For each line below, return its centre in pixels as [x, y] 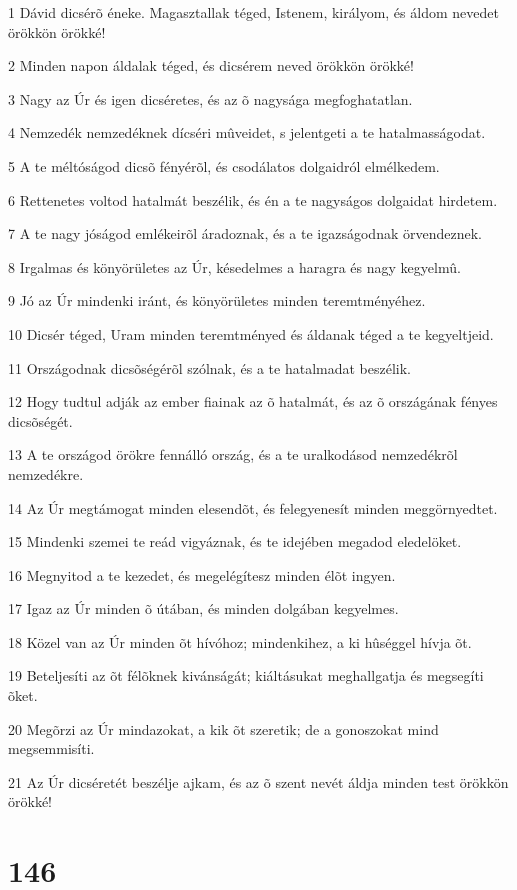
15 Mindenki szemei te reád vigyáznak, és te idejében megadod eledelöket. [235, 541]
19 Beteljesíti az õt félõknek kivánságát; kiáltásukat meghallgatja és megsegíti [246, 675]
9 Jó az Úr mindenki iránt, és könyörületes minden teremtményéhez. [217, 300]
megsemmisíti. [51, 748]
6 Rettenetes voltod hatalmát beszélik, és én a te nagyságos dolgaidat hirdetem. [253, 199]
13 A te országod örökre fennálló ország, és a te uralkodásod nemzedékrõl [233, 454]
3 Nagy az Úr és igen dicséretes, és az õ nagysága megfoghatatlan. [210, 98]
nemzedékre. [46, 473]
